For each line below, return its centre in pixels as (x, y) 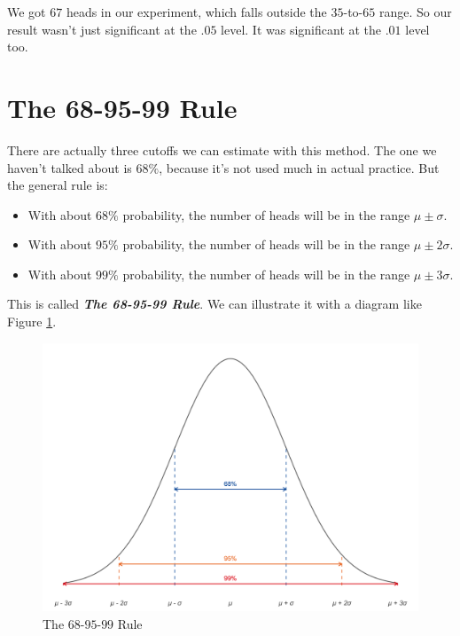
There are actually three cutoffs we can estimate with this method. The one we (222, 149)
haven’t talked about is (70, 167)
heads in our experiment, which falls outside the (196, 12)
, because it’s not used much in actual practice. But (299, 167)
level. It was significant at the (301, 29)
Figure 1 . (32, 322)
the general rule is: (58, 185)
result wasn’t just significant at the (102, 29)
